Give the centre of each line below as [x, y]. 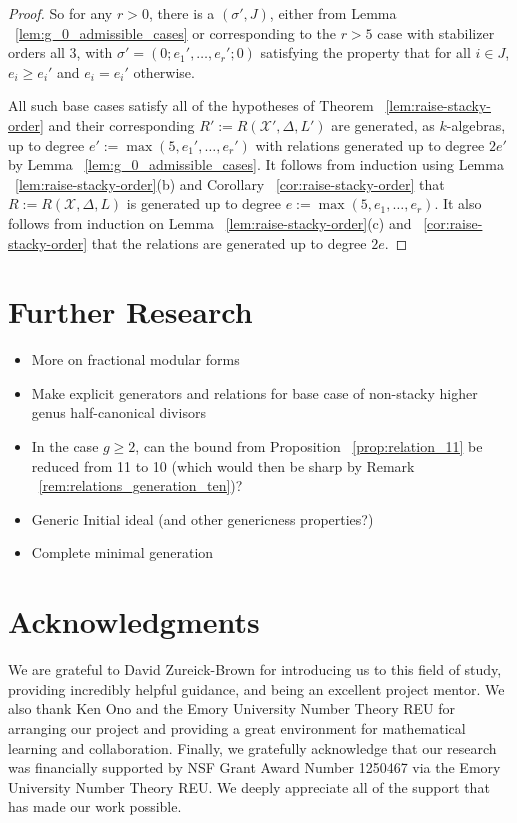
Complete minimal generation [122, 552]
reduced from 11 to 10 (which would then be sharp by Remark [223, 465]
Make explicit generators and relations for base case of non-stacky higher [254, 392]
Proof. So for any [60, 13]
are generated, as [383, 124]
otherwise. [164, 71]
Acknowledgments [134, 621]
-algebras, [476, 124]
